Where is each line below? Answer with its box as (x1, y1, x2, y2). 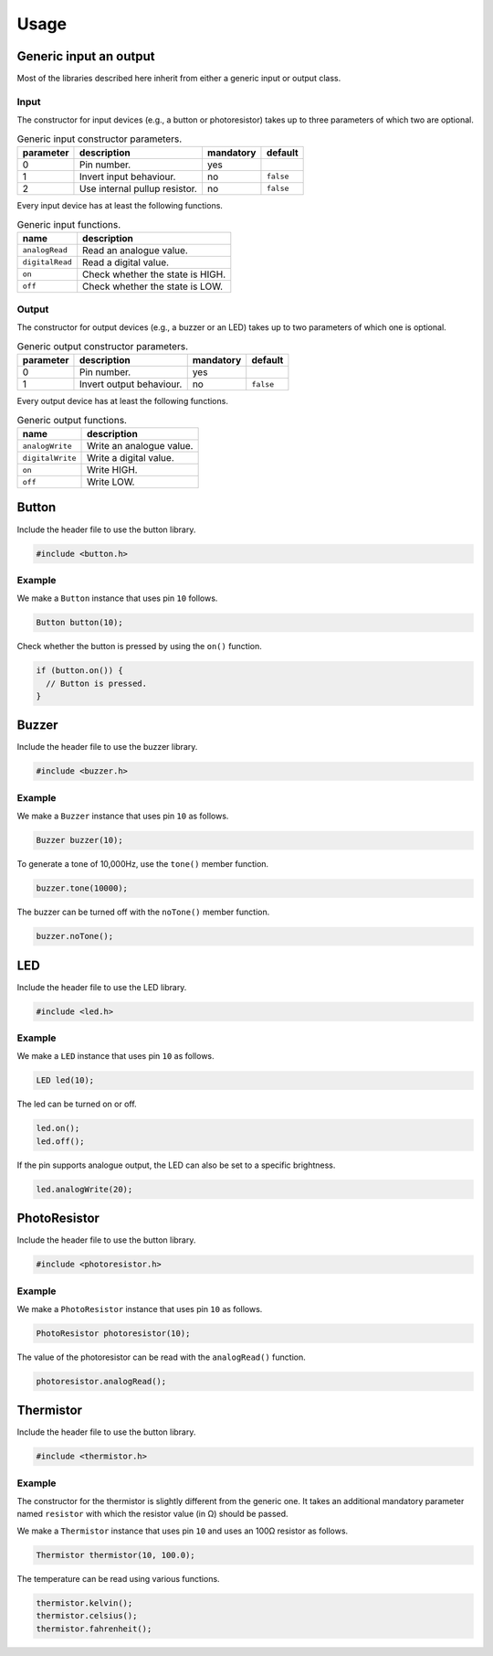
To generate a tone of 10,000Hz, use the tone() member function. (16, 859, 269, 870)
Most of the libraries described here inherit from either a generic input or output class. (16, 73, 341, 84)
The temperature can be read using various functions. (16, 1573, 220, 1584)
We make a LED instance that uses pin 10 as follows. (16, 1051, 215, 1062)
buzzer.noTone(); (36, 931, 114, 942)
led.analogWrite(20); (36, 1184, 133, 1194)
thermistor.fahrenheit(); (36, 1623, 152, 1634)
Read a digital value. (82, 256, 169, 269)
